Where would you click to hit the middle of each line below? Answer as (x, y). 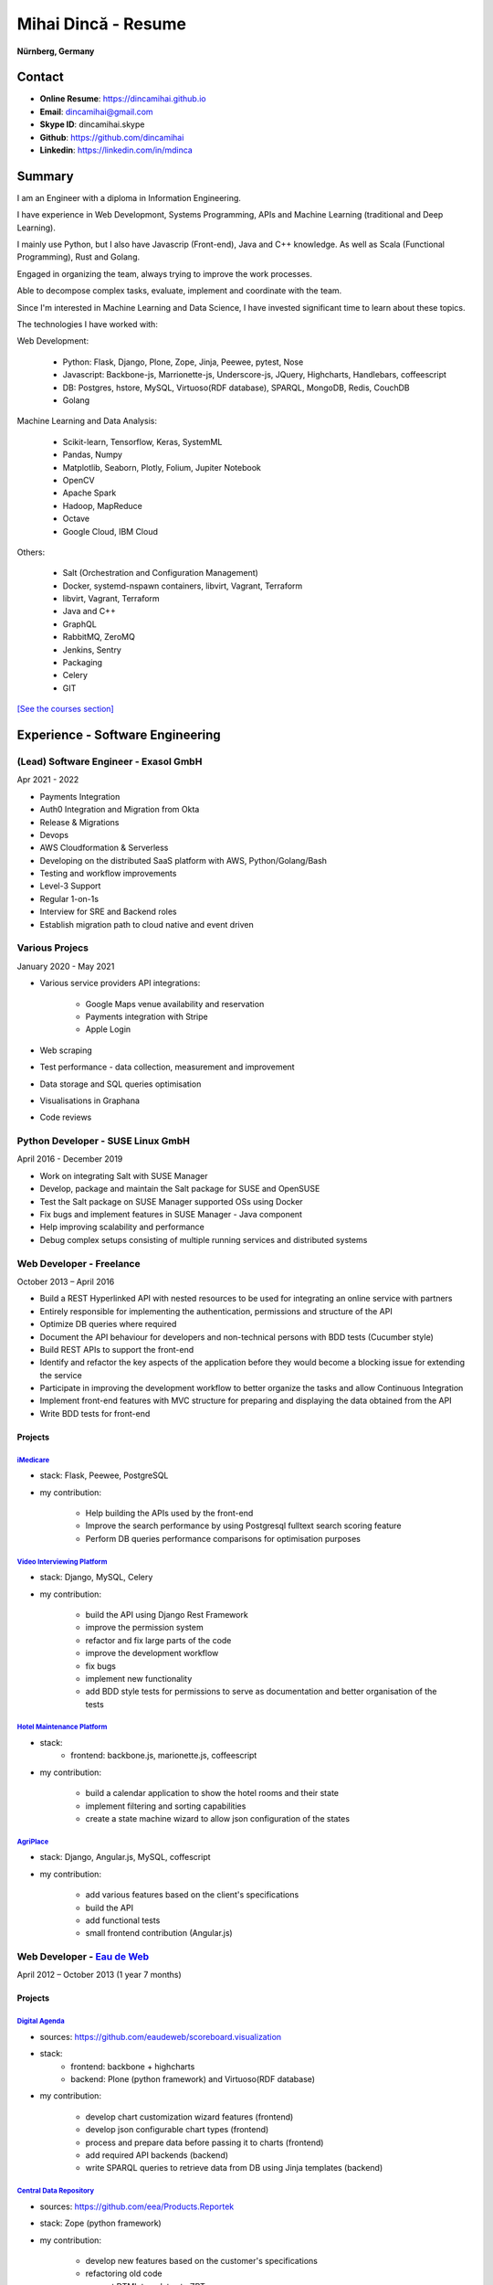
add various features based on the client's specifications (192, 1895)
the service (61, 1375)
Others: (31, 552)
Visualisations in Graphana (90, 1100)
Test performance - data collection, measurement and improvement (168, 1067)
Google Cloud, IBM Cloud (110, 531)
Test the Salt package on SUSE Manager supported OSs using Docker (171, 1201)
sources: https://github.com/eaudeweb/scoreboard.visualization (161, 2036)
